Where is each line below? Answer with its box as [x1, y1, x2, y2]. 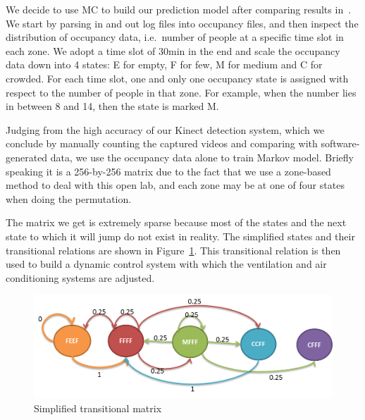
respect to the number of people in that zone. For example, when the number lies [6, 85, 357, 99]
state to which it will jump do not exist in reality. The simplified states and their [6, 228, 355, 243]
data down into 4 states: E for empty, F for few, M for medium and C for [6, 57, 323, 72]
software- [321, 136, 360, 151]
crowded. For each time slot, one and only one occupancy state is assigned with [6, 70, 349, 85]
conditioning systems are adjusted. [6, 270, 155, 285]
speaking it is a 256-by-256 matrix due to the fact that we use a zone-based [6, 163, 331, 178]
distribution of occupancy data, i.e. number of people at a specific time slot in [6, 30, 344, 44]
